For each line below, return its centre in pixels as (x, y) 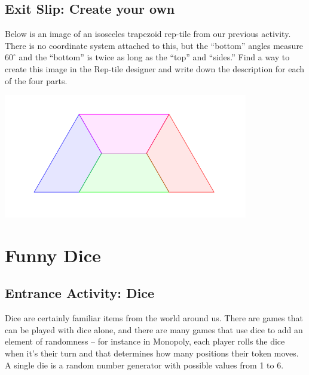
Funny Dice (53, 255)
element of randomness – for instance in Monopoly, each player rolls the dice (145, 341)
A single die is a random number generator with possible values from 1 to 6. (144, 365)
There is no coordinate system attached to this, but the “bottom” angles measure (154, 45)
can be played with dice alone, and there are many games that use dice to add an (154, 329)
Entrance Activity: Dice (80, 293)
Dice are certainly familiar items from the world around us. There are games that (154, 318)
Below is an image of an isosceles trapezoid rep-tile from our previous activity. (148, 34)
